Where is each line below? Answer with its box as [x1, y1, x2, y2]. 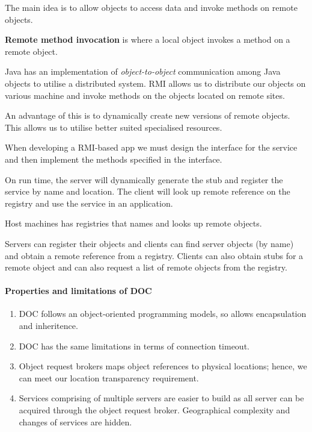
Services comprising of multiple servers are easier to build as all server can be [19, 392, 304, 404]
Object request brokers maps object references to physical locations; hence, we [19, 360, 307, 372]
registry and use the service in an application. [5, 196, 173, 209]
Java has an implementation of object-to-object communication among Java [5, 65, 281, 78]
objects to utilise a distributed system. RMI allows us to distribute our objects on [5, 77, 306, 89]
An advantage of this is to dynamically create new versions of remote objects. [5, 109, 290, 122]
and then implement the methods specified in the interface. [5, 152, 222, 165]
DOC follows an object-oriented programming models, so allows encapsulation [19, 307, 307, 320]
